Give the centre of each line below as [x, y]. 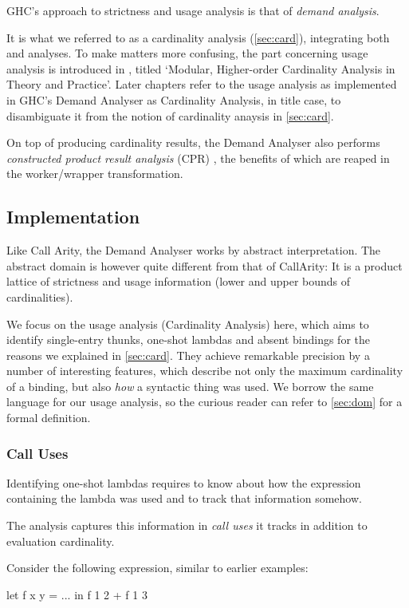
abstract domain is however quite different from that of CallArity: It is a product [204, 265]
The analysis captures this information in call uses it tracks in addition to [187, 525]
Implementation [73, 217]
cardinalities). [40, 296]
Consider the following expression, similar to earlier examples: [157, 568]
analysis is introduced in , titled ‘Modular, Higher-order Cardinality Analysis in [201, 68]
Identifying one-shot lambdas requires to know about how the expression [184, 482]
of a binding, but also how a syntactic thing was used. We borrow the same [190, 386]
